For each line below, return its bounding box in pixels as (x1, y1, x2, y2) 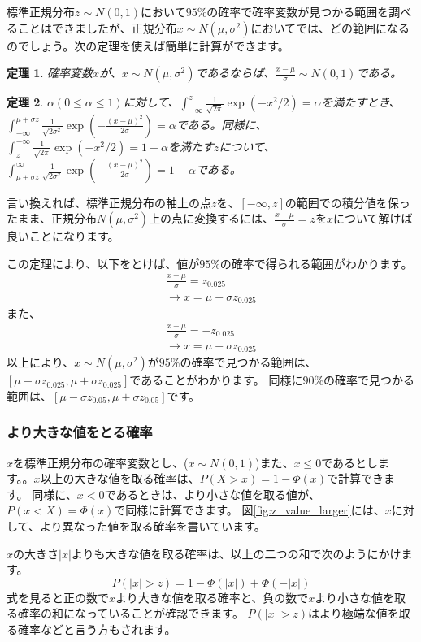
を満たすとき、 (321, 93, 401, 111)
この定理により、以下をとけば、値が (7, 254, 200, 271)
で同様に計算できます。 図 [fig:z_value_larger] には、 (114, 501, 385, 518)
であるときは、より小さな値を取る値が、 (104, 485, 320, 502)
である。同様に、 (176, 115, 267, 132)
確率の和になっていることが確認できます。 (17, 605, 244, 622)
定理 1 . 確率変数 (7, 64, 93, 81)
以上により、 (7, 354, 75, 371)
